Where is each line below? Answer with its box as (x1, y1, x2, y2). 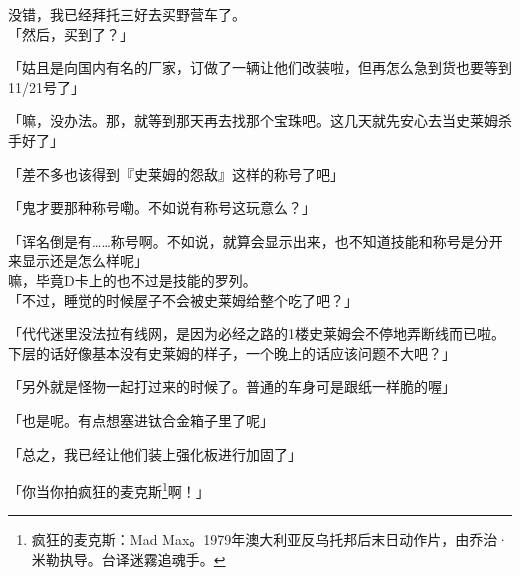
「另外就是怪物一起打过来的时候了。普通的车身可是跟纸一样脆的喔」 (8, 376, 456, 397)
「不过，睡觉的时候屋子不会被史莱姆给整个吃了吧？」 (8, 289, 358, 310)
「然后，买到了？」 (8, 23, 134, 44)
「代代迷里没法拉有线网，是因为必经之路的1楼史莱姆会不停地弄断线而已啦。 (8, 323, 505, 344)
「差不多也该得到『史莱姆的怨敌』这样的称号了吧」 (8, 163, 344, 184)
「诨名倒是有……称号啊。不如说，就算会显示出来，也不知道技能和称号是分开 (8, 230, 503, 251)
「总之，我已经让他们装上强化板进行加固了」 (8, 443, 302, 464)
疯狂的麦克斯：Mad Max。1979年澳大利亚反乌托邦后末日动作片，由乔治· (31, 529, 509, 550)
